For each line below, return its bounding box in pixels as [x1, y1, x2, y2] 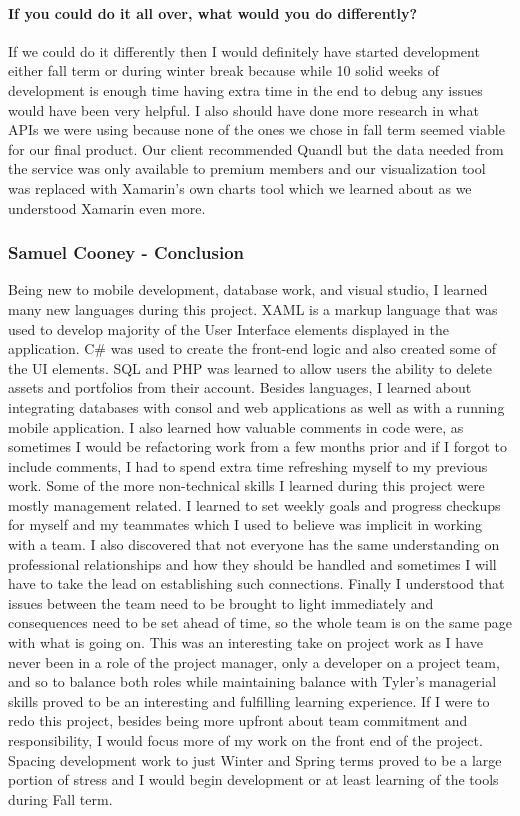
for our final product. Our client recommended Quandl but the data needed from [8, 138, 504, 159]
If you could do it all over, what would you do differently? [8, 2, 418, 23]
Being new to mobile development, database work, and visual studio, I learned [8, 279, 488, 300]
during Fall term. [8, 788, 113, 809]
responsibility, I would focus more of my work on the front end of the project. [8, 730, 483, 751]
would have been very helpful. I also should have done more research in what [8, 99, 479, 120]
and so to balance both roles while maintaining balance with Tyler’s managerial [8, 671, 497, 692]
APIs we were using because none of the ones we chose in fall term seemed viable [8, 119, 505, 140]
